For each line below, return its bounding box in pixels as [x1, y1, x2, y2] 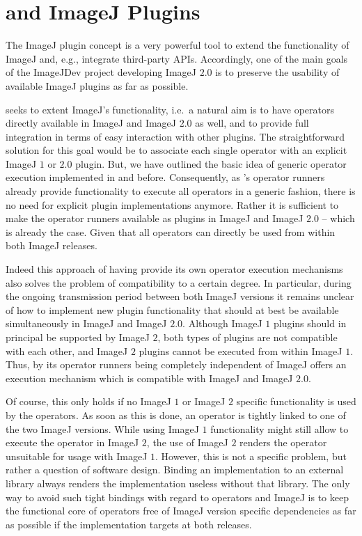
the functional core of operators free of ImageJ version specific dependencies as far [6, 503, 356, 518]
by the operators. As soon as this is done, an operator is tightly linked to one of [6, 407, 346, 422]
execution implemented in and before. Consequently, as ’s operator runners [6, 170, 325, 184]
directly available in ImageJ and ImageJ [6, 116, 177, 130]
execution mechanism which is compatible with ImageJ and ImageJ [6, 370, 293, 385]
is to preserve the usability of [215, 65, 340, 79]
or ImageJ [182, 394, 226, 409]
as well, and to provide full [195, 116, 309, 130]
